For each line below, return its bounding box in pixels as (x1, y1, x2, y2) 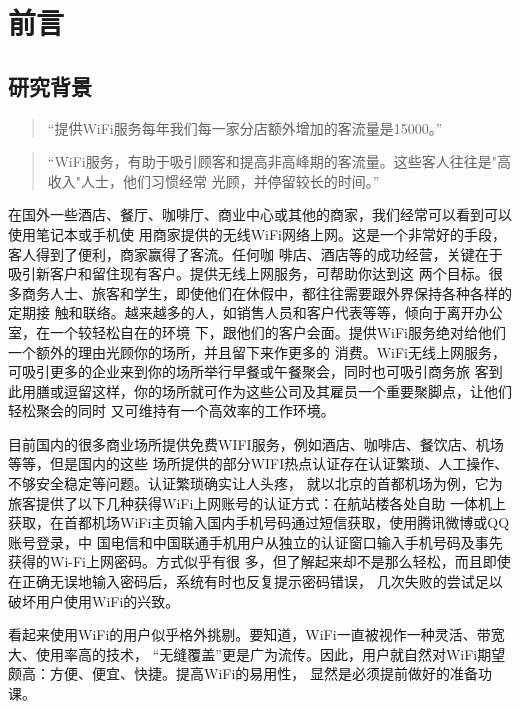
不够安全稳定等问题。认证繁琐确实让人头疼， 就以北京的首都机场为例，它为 (8, 473, 503, 494)
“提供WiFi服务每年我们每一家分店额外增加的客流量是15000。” (47, 117, 443, 138)
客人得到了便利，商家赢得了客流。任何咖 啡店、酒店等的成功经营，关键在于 (8, 243, 503, 264)
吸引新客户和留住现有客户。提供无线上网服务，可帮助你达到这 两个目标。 (8, 263, 489, 284)
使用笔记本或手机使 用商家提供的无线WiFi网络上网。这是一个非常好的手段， (8, 223, 506, 244)
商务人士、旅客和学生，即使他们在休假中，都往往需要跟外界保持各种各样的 (21, 282, 512, 303)
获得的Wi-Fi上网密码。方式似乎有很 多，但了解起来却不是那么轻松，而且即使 (8, 551, 511, 572)
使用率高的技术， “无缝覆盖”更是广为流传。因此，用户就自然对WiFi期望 (35, 643, 506, 664)
